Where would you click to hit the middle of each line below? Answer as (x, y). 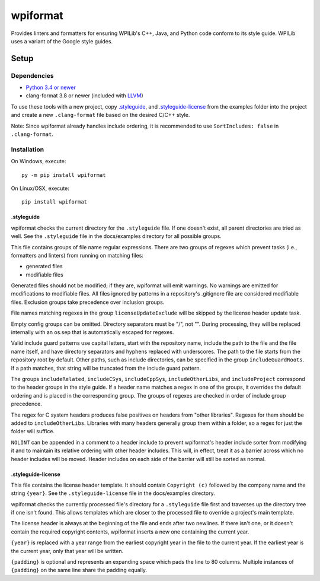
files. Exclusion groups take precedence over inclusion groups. (88, 302)
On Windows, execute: (39, 161)
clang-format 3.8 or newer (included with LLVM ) (84, 96)
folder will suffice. (33, 431)
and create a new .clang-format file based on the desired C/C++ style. (100, 115)
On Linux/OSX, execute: (40, 188)
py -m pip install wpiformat (64, 175)
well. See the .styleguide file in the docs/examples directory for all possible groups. (116, 236)
